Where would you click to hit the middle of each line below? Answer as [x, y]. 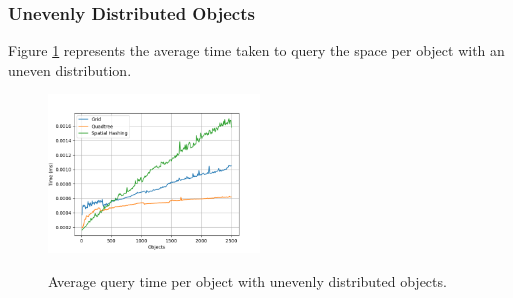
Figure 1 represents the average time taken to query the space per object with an [256, 50]
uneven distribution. [70, 69]
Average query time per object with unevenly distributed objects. [247, 281]
